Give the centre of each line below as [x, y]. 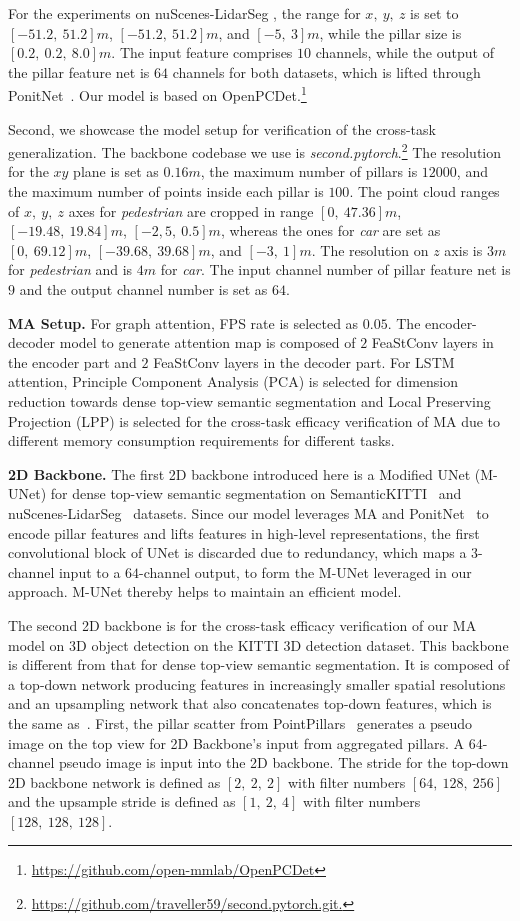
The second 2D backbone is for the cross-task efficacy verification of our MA [242, 624]
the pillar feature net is [79, 71]
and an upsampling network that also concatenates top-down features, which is [250, 703]
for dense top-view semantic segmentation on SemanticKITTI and [256, 493]
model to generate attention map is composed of [207, 342]
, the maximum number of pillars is [309, 171]
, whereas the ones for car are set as [330, 230]
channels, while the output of [404, 52]
